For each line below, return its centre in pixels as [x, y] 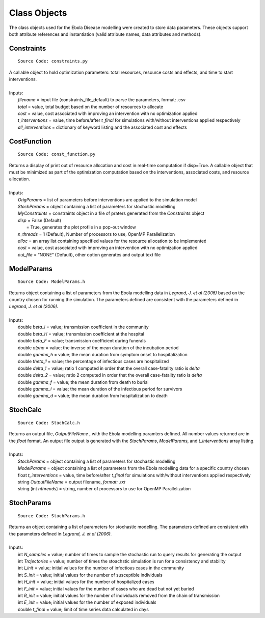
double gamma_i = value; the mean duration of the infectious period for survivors [100, 389]
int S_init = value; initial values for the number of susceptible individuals [90, 575]
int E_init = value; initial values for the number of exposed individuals [87, 602]
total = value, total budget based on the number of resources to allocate [91, 107]
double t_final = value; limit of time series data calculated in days [83, 609]
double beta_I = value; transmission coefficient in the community [83, 327]
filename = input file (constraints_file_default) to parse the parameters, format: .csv [102, 100]
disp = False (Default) [40, 220]
